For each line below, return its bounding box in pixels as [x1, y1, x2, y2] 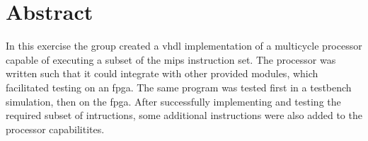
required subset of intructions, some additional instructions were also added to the [6, 108, 362, 123]
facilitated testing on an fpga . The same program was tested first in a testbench [6, 79, 352, 94]
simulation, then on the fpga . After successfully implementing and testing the [6, 94, 341, 108]
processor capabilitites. [6, 121, 105, 136]
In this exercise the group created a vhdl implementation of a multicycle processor [6, 38, 362, 53]
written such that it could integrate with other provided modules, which [6, 66, 318, 81]
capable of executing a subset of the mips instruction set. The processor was [6, 52, 336, 67]
